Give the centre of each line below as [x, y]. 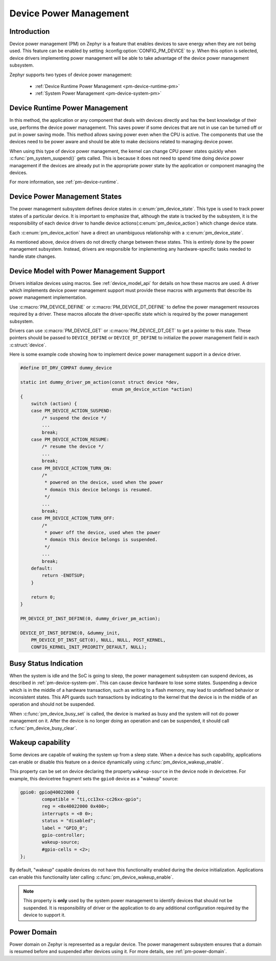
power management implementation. [48, 297]
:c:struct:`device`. [28, 345]
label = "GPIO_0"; [65, 828]
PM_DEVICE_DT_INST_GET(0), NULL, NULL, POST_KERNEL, [98, 640]
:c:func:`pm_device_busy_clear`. [43, 728]
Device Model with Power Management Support [87, 271]
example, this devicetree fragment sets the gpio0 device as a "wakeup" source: [94, 778]
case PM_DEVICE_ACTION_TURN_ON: [72, 468]
